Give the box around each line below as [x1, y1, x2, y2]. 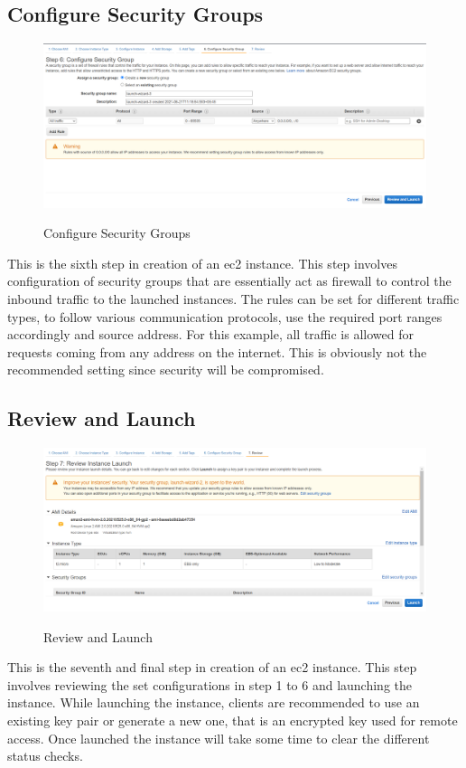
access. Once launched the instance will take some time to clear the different [7, 728, 430, 747]
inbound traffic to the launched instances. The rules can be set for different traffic [7, 289, 460, 308]
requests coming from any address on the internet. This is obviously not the [7, 342, 427, 361]
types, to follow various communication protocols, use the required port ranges [7, 307, 443, 326]
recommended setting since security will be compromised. [7, 360, 324, 379]
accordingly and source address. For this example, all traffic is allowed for [7, 325, 414, 344]
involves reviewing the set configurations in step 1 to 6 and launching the [7, 675, 412, 694]
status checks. [7, 746, 83, 765]
